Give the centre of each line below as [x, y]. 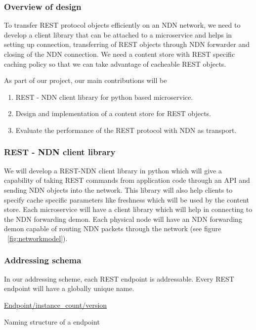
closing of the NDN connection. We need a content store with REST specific [120, 54]
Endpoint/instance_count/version [56, 305]
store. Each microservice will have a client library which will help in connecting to [128, 209]
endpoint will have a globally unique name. [69, 288]
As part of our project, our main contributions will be [85, 80]
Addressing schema [43, 260]
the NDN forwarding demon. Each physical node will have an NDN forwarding [123, 219]
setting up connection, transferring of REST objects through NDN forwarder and [127, 44]
